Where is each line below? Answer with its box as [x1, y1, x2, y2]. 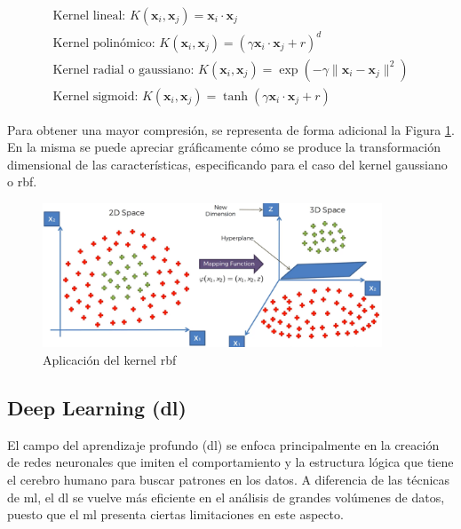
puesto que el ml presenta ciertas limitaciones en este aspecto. [7, 505, 344, 524]
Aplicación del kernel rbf [43, 351, 177, 369]
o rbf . [7, 172, 37, 191]
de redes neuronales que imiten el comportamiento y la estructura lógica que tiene [7, 453, 454, 471]
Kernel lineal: [52, 10, 126, 23]
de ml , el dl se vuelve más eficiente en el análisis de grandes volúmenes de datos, [7, 487, 445, 506]
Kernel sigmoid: [52, 90, 139, 103]
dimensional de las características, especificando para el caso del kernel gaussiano [7, 154, 448, 173]
